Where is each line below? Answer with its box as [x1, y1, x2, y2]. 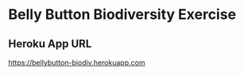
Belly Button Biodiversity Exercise [8, 6, 237, 24]
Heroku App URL [8, 37, 92, 51]
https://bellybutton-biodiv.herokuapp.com [8, 58, 145, 67]
